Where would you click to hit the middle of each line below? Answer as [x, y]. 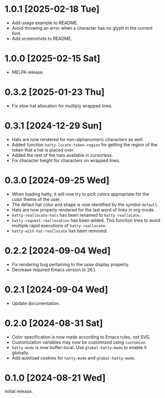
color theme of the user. [36, 199]
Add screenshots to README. [42, 39]
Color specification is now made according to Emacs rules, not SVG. [81, 337]
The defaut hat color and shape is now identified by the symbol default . [85, 204]
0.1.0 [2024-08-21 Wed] [55, 378]
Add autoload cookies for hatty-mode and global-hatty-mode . [74, 358]
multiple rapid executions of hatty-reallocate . [59, 225]
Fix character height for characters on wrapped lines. [66, 160]
